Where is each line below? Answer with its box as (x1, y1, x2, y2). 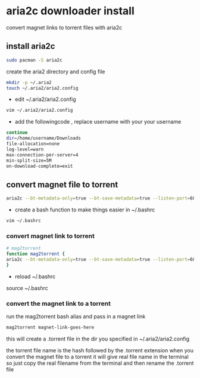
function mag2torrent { (6, 251, 65, 257)
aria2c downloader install (6, 4, 135, 18)
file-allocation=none (6, 141, 60, 147)
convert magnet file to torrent (6, 179, 118, 189)
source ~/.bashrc (6, 284, 49, 291)
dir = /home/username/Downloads (6, 136, 82, 142)
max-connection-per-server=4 (6, 152, 79, 158)
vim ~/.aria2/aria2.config (6, 107, 73, 113)
